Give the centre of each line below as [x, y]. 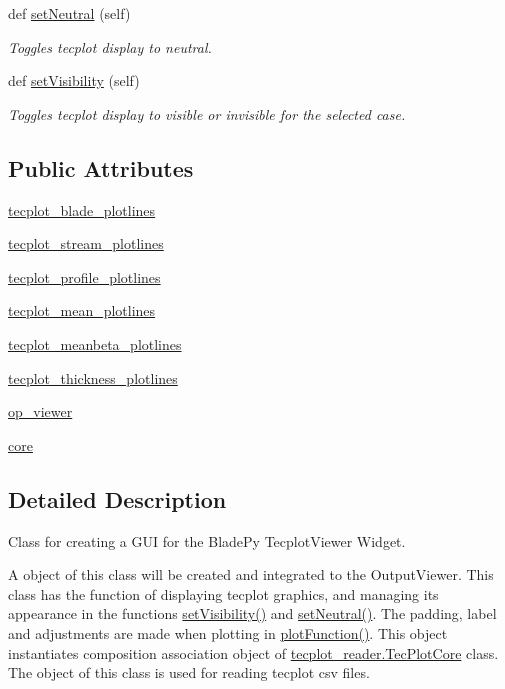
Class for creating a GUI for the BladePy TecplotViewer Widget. [207, 540]
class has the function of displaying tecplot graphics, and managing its [223, 593]
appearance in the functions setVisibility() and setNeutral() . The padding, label [252, 613]
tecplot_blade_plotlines [82, 209]
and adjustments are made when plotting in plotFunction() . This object [228, 632]
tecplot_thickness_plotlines [93, 377]
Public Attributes [101, 167]
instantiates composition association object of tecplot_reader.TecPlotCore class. [253, 652]
